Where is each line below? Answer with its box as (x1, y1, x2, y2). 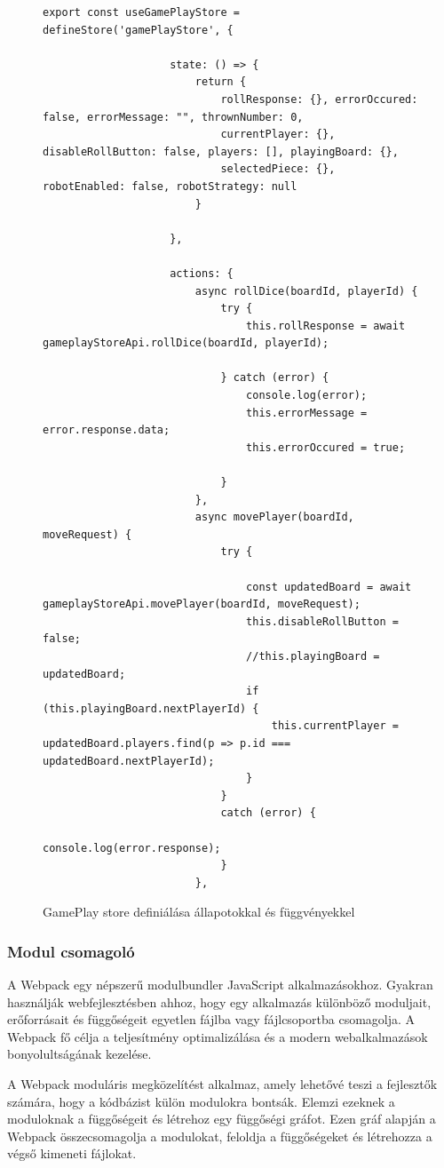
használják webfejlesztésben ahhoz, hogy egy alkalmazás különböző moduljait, (7, 992, 432, 1011)
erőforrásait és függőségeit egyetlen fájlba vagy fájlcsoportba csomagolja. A (7, 1010, 416, 1029)
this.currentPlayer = (271, 719, 399, 733)
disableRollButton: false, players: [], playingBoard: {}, (43, 145, 399, 158)
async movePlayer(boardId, (194, 511, 354, 524)
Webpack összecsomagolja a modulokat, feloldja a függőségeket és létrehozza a (7, 1126, 432, 1145)
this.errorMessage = (246, 406, 368, 419)
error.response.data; (43, 424, 170, 437)
